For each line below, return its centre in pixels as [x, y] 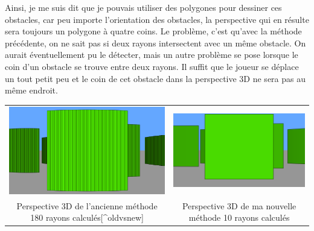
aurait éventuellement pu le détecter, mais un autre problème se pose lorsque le [152, 55]
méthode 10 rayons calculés [239, 217]
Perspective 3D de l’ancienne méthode [87, 205]
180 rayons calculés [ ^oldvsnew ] [87, 217]
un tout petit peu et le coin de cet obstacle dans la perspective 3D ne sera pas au [155, 78]
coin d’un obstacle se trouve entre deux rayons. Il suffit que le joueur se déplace [152, 66]
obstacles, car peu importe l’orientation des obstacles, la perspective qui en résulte [157, 19]
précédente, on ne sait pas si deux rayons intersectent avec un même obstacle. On [155, 43]
